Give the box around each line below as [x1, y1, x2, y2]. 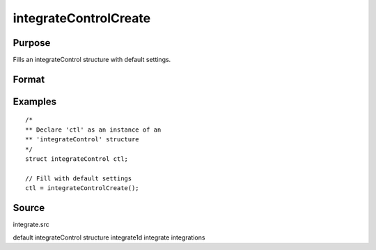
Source [13, 202, 45, 214]
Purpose [13, 37, 51, 49]
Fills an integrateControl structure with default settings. [13, 56, 171, 64]
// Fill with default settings [25, 174, 132, 182]
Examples [13, 95, 57, 107]
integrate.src [13, 220, 50, 229]
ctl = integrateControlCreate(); [25, 185, 139, 192]
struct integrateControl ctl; [25, 155, 129, 163]
